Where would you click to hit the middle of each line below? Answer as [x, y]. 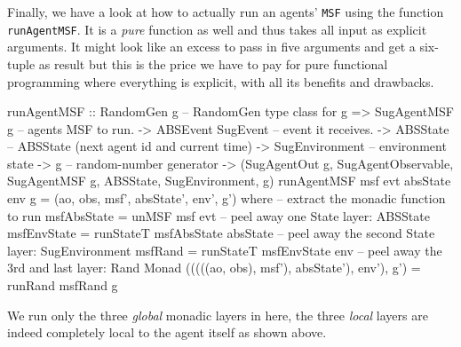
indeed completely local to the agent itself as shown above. [167, 332]
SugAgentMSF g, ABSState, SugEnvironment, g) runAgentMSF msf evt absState [229, 181]
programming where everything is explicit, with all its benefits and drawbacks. [221, 81]
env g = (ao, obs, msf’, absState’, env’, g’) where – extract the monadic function [227, 198]
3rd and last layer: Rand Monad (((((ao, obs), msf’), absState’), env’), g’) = [214, 268]
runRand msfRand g [63, 285]
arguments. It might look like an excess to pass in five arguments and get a [211, 47]
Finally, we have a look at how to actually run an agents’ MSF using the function [226, 12]
